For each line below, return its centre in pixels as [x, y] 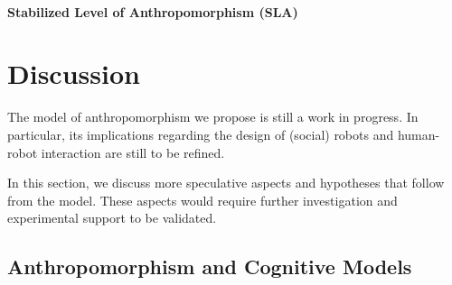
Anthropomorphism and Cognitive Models [210, 267]
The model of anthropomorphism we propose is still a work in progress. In [213, 117]
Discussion [74, 74]
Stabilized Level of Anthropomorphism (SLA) [153, 11]
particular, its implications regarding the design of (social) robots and [201, 134]
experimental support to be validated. [112, 218]
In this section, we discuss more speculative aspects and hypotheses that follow [226, 183]
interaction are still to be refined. [133, 152]
